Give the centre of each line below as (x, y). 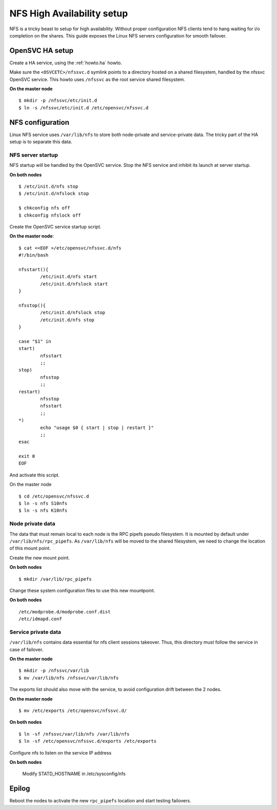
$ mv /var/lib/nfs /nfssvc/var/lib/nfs (69, 678)
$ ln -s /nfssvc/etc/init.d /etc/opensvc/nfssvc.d (84, 108)
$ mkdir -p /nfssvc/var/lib (54, 671)
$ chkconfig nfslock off (50, 215)
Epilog (20, 789)
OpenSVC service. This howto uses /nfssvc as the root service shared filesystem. (97, 79)
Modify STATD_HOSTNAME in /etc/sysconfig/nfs (74, 774)
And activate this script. (35, 475)
